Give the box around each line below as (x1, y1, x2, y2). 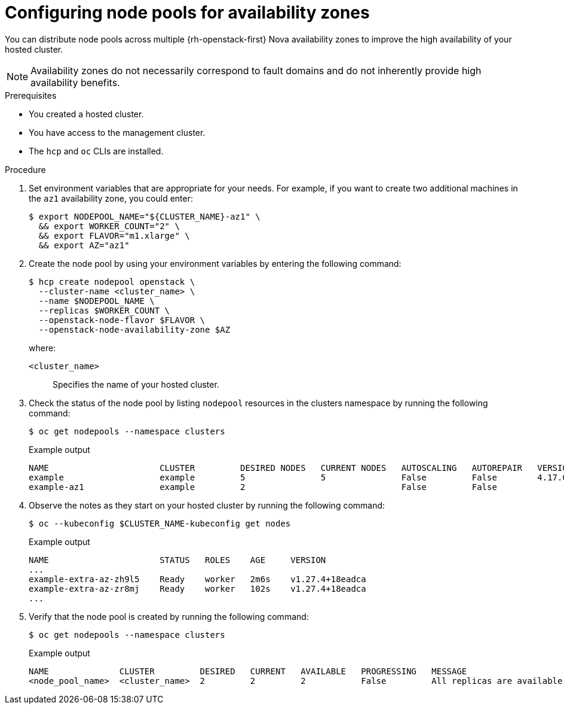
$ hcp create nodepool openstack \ (29, 276, 195, 287)
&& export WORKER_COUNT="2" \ (38, 221, 180, 231)
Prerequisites (5, 90, 57, 101)
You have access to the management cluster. (29, 127, 206, 138)
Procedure (5, 164, 46, 175)
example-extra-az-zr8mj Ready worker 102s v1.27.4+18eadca (29, 583, 366, 594)
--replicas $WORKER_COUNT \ (38, 305, 170, 315)
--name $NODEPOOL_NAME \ (38, 296, 155, 306)
